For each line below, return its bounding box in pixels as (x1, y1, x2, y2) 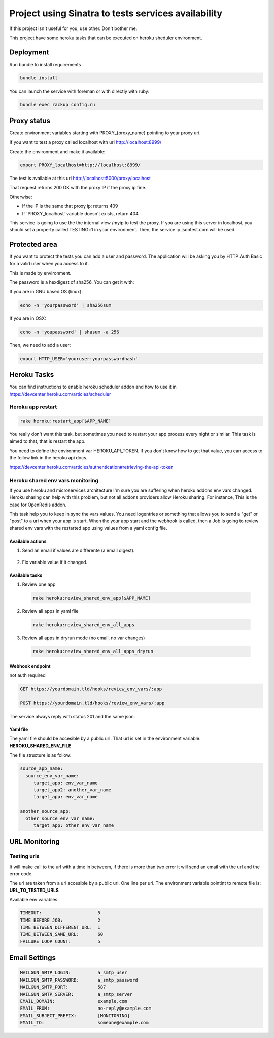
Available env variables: (9, 897, 59, 903)
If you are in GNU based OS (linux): (9, 288, 83, 294)
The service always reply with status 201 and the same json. (9, 713, 135, 719)
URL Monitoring (9, 837, 60, 846)
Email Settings (9, 954, 56, 962)
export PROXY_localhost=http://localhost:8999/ (20, 162, 141, 168)
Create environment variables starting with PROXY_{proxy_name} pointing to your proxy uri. (9, 130, 201, 136)
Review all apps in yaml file (22, 608, 79, 614)
